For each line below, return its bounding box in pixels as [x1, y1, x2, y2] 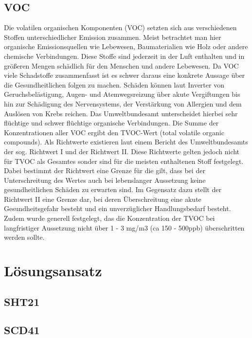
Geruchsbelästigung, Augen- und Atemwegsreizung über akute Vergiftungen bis [4, 89, 240, 99]
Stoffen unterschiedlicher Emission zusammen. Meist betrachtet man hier [4, 32, 221, 42]
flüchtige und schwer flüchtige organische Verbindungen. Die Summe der [4, 118, 219, 128]
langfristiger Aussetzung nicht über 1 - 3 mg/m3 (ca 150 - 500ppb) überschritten [4, 222, 245, 232]
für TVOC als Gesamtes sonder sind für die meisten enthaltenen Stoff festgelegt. [4, 156, 244, 166]
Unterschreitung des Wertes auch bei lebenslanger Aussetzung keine [4, 175, 206, 185]
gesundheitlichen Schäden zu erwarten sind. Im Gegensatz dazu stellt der [4, 184, 221, 195]
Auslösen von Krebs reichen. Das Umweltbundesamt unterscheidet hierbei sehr [4, 108, 238, 118]
